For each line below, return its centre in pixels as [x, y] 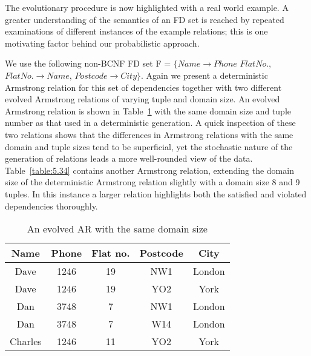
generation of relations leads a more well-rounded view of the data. [129, 158]
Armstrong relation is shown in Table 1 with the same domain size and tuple [148, 110]
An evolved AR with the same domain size [117, 229]
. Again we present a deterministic [205, 75]
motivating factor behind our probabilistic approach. [102, 43]
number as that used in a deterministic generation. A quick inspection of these [150, 123]
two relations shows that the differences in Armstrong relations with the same [149, 134]
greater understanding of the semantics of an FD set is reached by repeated [145, 19]
